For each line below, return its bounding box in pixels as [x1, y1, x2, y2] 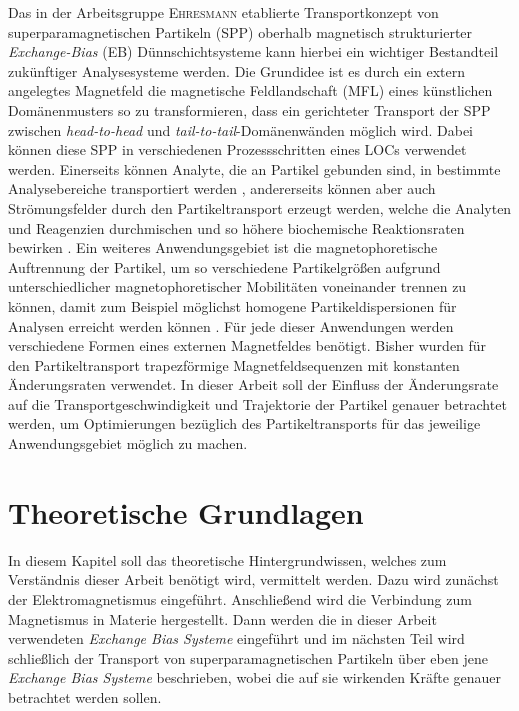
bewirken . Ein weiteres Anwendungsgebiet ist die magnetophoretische [8, 237, 438, 258]
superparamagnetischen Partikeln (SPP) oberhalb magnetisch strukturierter [8, 21, 473, 42]
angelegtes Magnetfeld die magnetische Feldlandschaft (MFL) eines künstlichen [8, 80, 493, 101]
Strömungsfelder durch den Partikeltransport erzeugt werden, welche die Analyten [8, 197, 512, 218]
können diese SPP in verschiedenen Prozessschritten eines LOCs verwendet [8, 139, 467, 160]
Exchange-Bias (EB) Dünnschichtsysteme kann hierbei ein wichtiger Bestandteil [8, 41, 499, 62]
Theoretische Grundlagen [8, 491, 364, 532]
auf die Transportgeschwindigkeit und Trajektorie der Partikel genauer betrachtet [8, 393, 507, 414]
